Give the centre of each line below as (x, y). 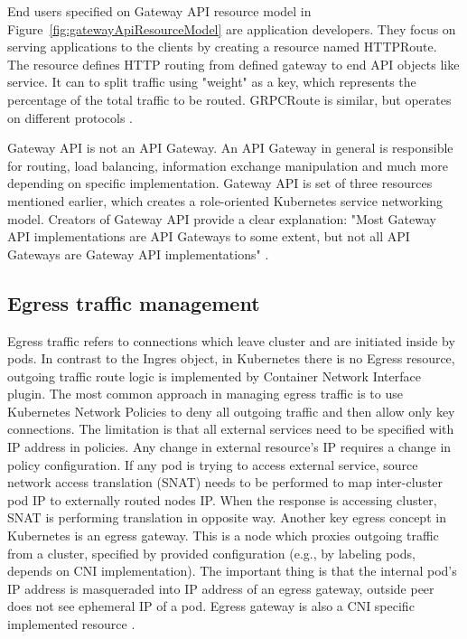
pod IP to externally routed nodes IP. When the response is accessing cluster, (222, 499)
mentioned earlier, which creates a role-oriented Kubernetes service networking (225, 200)
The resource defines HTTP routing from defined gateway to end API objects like (233, 64)
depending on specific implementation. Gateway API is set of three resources (220, 183)
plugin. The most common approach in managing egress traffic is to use (205, 394)
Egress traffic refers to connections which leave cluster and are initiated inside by (231, 340)
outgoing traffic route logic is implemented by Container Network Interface (214, 376)
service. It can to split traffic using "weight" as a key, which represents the (212, 82)
